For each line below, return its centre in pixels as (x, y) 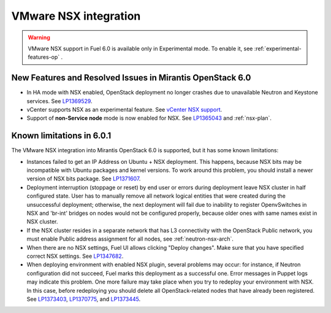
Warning (39, 37)
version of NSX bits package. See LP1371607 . (84, 179)
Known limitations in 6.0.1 (61, 136)
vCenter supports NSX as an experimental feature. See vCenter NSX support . (124, 110)
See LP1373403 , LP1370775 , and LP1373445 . (84, 299)
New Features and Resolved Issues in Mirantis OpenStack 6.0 (131, 78)
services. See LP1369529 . (59, 101)
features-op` (44, 57)
